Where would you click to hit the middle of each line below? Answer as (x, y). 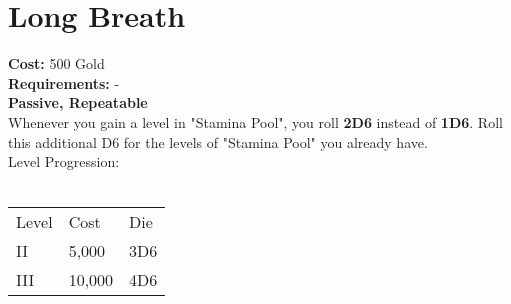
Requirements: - (64, 82)
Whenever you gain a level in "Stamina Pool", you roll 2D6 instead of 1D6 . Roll (255, 121)
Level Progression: (64, 161)
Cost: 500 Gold (56, 63)
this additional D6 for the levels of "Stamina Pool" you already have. (218, 141)
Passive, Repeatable (78, 102)
